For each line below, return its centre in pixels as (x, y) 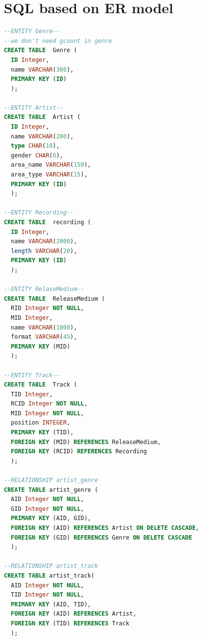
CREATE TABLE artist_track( (49, 575)
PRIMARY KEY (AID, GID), (51, 518)
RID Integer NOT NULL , (47, 308)
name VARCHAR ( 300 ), (42, 69)
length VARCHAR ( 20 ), (44, 251)
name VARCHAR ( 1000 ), (44, 327)
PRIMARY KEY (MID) (41, 346)
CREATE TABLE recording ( (47, 222)
